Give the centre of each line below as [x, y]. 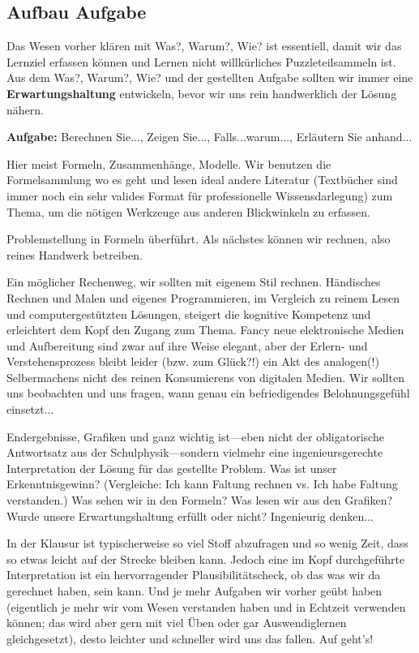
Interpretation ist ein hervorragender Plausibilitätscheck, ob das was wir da [194, 575]
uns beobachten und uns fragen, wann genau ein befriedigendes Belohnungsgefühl [208, 393]
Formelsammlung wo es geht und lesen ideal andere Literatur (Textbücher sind [202, 180]
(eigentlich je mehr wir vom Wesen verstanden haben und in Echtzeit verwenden [206, 606]
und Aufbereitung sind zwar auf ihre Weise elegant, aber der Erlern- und [187, 345]
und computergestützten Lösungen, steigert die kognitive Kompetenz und [189, 314]
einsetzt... [30, 409]
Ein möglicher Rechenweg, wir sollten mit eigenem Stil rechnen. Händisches [194, 282]
